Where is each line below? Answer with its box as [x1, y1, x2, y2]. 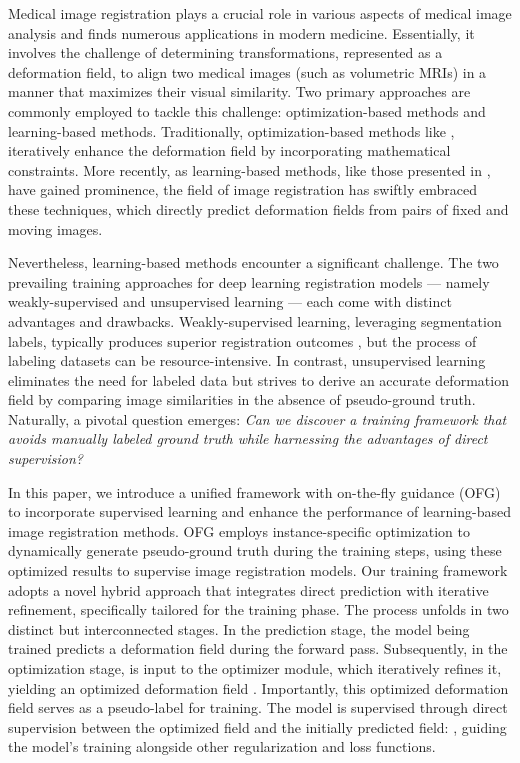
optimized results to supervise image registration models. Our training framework [8, 560, 508, 581]
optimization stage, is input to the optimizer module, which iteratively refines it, [8, 658, 502, 678]
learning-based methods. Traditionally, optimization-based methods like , [8, 120, 455, 141]
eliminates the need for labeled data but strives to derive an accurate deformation [8, 369, 509, 390]
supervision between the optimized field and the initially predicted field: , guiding [8, 716, 507, 737]
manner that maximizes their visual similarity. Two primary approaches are [8, 81, 471, 102]
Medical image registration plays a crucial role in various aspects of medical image [8, 3, 512, 23]
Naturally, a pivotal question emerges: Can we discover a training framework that [8, 408, 507, 429]
